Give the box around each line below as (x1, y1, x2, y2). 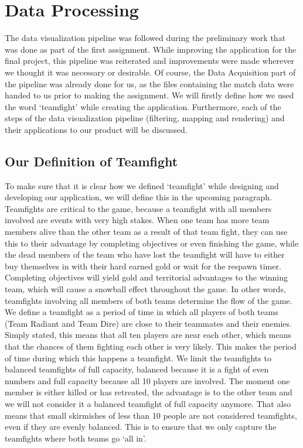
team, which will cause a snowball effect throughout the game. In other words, (5, 283, 286, 295)
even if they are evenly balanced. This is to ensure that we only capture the (5, 420, 277, 433)
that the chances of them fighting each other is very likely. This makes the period (5, 340, 297, 352)
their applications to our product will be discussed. (5, 123, 188, 135)
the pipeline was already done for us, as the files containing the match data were (5, 77, 294, 90)
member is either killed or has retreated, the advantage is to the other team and (5, 386, 292, 398)
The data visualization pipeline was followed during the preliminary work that (5, 32, 286, 44)
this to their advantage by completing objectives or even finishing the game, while (5, 237, 299, 249)
